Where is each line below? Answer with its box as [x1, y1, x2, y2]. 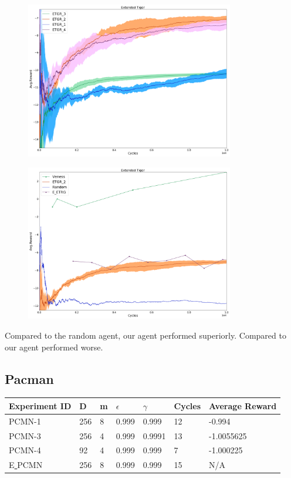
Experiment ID [9, 399, 72, 412]
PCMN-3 [9, 429, 41, 442]
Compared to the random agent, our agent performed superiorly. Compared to [5, 329, 286, 342]
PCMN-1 [9, 415, 41, 427]
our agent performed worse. [5, 340, 103, 353]
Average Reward [209, 399, 277, 412]
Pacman [5, 369, 54, 387]
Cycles [174, 399, 201, 412]
